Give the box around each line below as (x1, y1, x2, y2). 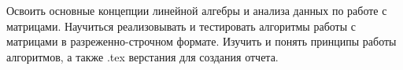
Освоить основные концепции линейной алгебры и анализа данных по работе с (6, 2, 387, 18)
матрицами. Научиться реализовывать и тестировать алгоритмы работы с (6, 17, 356, 34)
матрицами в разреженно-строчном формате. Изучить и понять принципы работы (6, 33, 397, 50)
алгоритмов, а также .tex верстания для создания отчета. (6, 48, 279, 64)
